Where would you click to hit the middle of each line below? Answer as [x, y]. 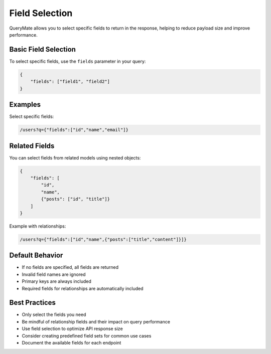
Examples [25, 105]
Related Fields [32, 146]
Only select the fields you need [54, 315]
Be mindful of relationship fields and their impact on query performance [96, 321]
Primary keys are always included [56, 281]
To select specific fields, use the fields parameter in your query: [78, 61]
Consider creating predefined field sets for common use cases [87, 335]
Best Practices [33, 303]
